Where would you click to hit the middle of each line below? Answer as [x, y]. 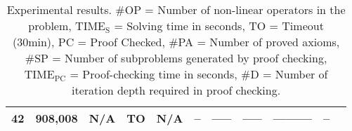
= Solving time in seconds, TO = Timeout [219, 26]
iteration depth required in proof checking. [176, 90]
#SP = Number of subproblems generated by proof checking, [176, 58]
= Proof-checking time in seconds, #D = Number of [199, 74]
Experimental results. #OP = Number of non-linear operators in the [176, 9]
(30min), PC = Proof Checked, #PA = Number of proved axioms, [176, 42]
